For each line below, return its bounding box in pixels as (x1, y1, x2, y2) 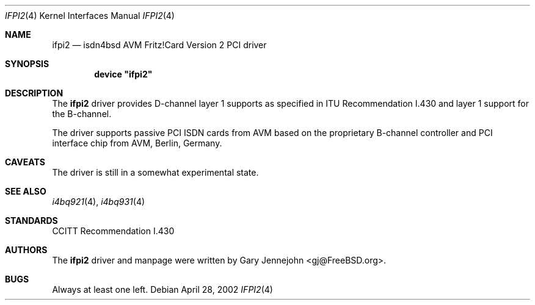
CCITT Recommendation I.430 (52, 226, 175, 236)
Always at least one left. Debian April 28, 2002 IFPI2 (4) (52, 284, 273, 295)
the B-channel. (52, 109, 112, 119)
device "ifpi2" (94, 69, 153, 79)
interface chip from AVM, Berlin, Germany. (52, 138, 222, 148)
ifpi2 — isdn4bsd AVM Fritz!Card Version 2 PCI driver (52, 40, 267, 50)
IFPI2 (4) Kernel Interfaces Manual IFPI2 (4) (5, 10, 175, 21)
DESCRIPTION (5, 88, 64, 98)
